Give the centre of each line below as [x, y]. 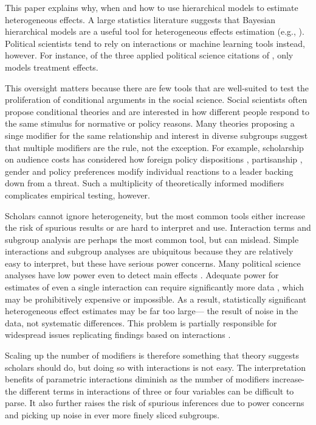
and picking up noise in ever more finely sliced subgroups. [112, 415]
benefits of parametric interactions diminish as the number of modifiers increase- [155, 379]
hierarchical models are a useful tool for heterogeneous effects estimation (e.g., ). [155, 31]
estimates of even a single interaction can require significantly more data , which [154, 287]
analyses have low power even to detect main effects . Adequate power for [142, 275]
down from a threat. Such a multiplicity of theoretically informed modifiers [145, 183]
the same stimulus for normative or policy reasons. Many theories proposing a [150, 123]
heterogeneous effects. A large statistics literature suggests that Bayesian [140, 19]
